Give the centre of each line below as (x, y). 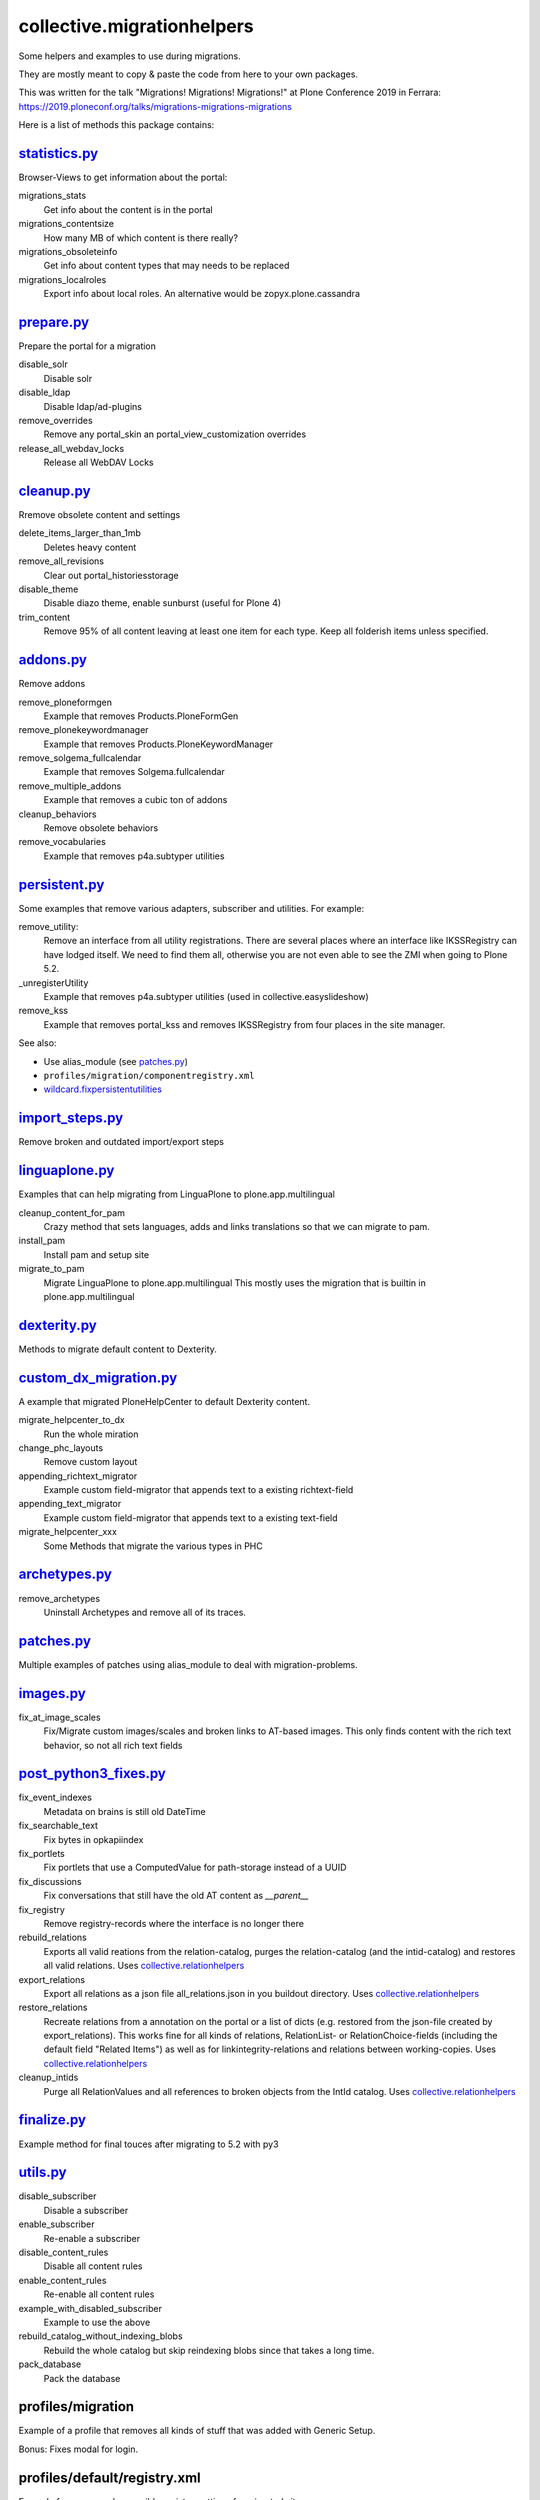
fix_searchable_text (58, 1826)
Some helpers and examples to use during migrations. (130, 56)
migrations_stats (52, 196)
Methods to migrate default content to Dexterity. (117, 1349)
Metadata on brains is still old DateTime (124, 1811)
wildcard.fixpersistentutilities (102, 1089)
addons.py (52, 660)
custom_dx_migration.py (98, 1377)
